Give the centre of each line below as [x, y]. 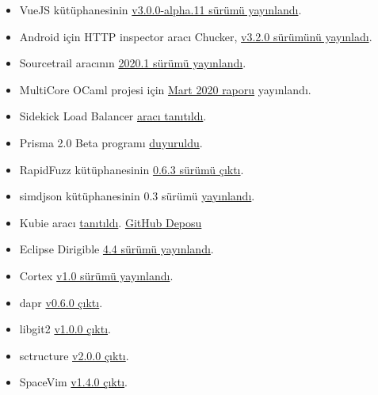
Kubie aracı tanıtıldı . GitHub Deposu [111, 222]
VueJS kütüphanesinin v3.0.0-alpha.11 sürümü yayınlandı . [160, 9]
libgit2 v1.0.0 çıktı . [65, 329]
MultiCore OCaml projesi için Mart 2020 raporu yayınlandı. [165, 89]
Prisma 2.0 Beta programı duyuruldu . [111, 142]
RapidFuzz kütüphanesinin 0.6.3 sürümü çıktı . [132, 169]
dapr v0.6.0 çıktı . [61, 302]
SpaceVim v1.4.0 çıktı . [73, 382]
